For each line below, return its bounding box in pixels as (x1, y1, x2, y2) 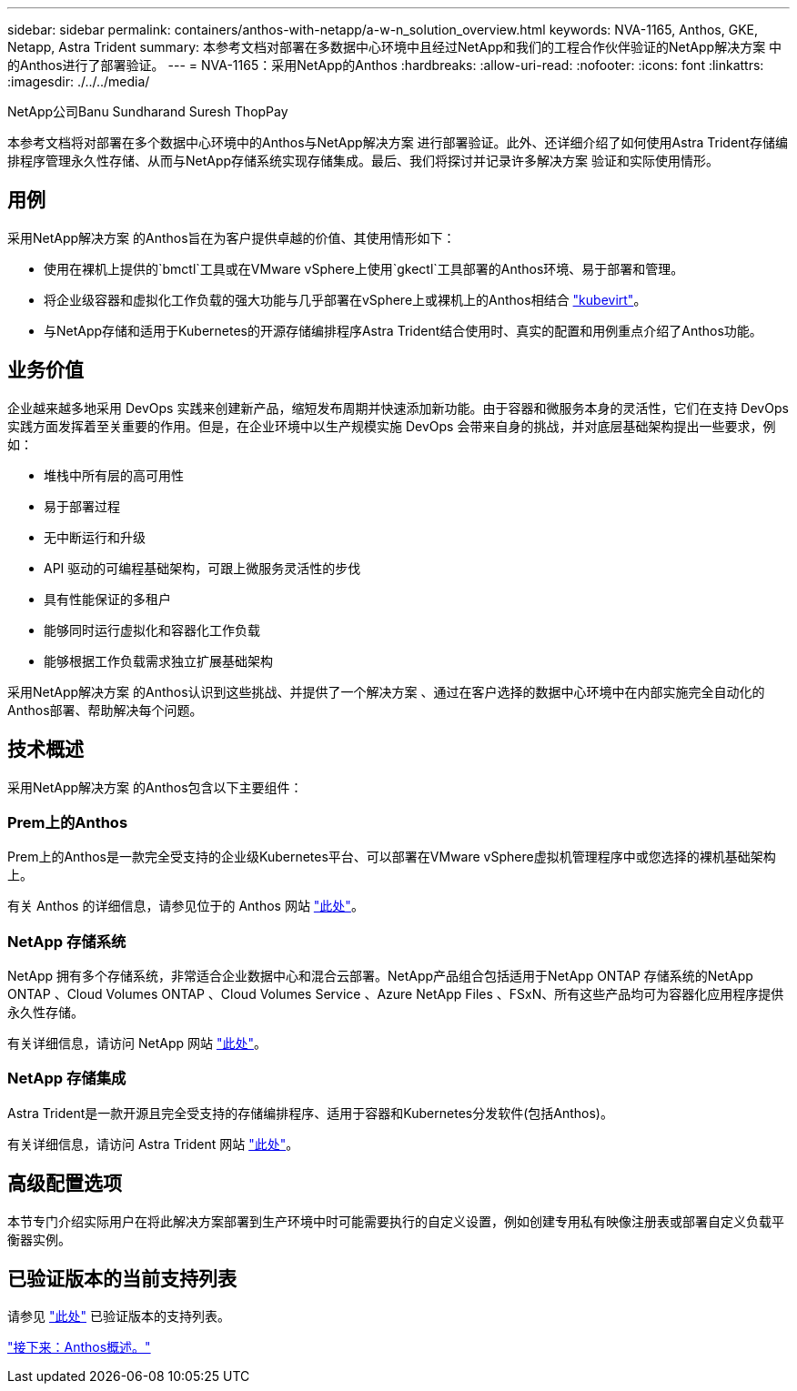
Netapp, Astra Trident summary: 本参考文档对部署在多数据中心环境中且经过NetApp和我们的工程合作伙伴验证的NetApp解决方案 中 (7, 39, 782, 55)
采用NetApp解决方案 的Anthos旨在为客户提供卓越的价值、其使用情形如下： (7, 229, 456, 246)
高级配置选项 (7, 1172, 122, 1195)
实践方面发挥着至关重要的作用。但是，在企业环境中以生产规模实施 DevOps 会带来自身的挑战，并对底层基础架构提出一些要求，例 (7, 418, 776, 434)
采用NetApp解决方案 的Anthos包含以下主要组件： (7, 779, 303, 795)
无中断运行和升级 (44, 529, 146, 545)
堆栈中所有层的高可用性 (44, 467, 184, 483)
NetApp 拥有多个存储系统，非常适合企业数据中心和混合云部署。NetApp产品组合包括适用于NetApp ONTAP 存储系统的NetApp (7, 968, 753, 984)
